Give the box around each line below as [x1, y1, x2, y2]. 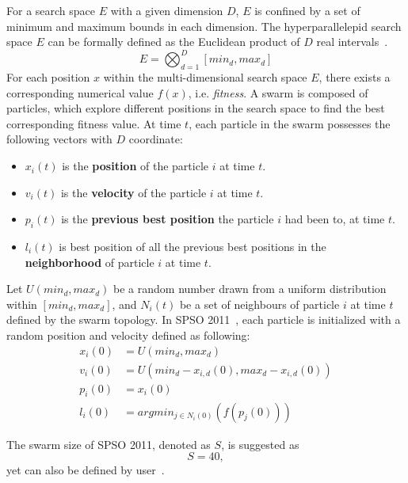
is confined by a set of [254, 2, 360, 18]
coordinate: [128, 131, 183, 147]
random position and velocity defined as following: [6, 327, 250, 343]
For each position [6, 69, 90, 86]
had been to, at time [284, 211, 385, 227]
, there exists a [318, 69, 391, 86]
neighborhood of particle [25, 253, 154, 270]
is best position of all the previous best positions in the [59, 238, 326, 255]
